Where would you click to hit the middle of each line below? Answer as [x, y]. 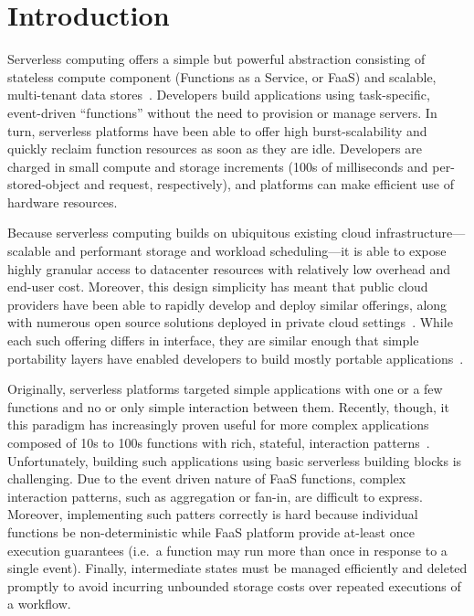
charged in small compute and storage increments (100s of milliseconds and [218, 166]
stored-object [44, 184]
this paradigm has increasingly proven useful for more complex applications [218, 425]
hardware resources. [63, 202]
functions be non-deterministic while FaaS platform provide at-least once [211, 531]
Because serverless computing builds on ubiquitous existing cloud [190, 233]
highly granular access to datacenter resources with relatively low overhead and [229, 268]
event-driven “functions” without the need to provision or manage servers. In [222, 112]
